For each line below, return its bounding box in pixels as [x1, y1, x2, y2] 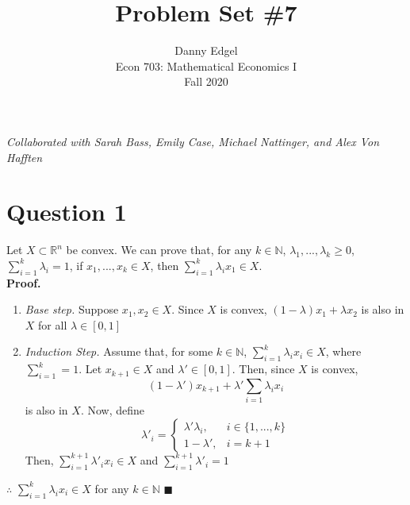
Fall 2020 [184, 73, 228, 90]
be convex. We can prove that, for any [66, 241, 252, 258]
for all [38, 316, 67, 333]
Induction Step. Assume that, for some [25, 343, 213, 360]
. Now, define [80, 402, 144, 418]
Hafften [6, 148, 43, 165]
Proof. [6, 274, 41, 291]
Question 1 [6, 195, 127, 228]
